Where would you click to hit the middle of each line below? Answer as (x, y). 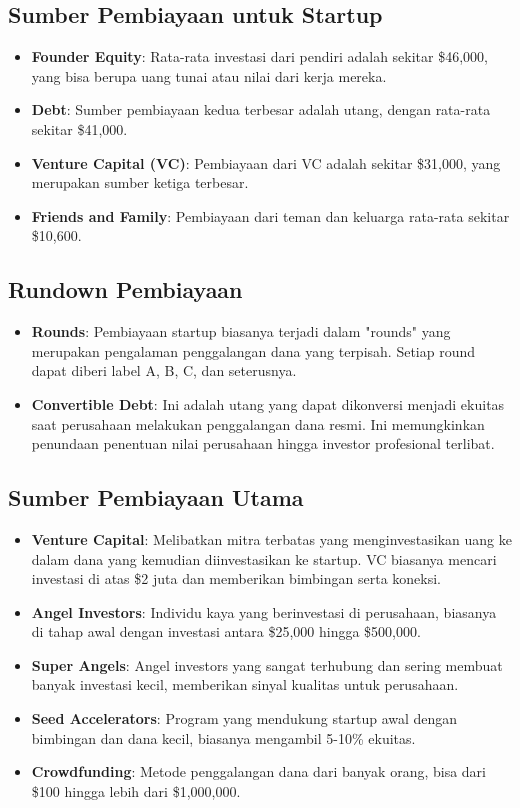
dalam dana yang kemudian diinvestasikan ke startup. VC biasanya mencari (264, 558)
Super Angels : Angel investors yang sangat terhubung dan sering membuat (267, 664)
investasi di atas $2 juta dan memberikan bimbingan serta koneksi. (236, 578)
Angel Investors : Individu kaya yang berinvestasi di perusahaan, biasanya (264, 611)
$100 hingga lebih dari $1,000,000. (136, 790)
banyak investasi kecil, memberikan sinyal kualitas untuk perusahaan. (245, 684)
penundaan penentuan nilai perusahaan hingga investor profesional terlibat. (263, 443)
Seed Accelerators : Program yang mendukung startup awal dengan (244, 718)
